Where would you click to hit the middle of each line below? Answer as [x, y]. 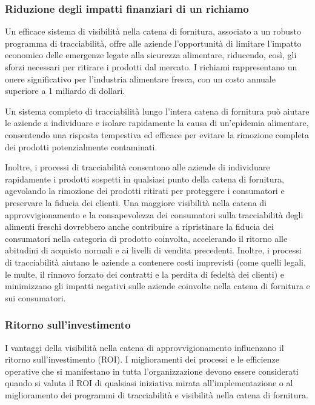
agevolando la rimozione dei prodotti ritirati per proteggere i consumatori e [145, 191]
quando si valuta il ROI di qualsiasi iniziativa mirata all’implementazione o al [149, 383]
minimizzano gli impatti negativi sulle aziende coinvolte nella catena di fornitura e [157, 286]
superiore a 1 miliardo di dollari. [65, 91]
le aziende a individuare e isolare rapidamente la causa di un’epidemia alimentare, [157, 123]
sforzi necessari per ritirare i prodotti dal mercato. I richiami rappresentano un [151, 67]
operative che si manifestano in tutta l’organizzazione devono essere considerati [152, 371]
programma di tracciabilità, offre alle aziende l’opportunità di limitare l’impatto [153, 43]
